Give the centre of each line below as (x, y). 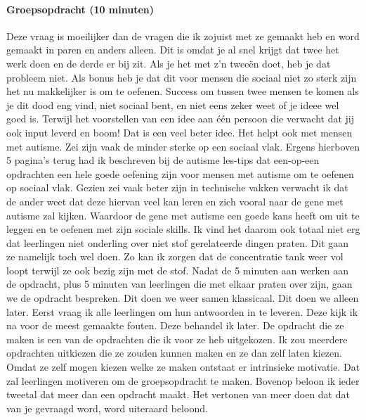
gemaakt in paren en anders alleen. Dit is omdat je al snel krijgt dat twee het (173, 50)
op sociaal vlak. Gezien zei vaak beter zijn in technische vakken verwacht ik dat (177, 187)
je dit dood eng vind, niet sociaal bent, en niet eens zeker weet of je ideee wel (173, 104)
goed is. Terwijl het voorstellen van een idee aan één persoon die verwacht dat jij (181, 119)
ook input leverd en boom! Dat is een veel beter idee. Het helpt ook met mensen (179, 132)
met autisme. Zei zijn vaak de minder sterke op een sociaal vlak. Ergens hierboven (183, 146)
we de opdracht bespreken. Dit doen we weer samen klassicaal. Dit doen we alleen (183, 298)
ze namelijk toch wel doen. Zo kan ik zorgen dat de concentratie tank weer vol (175, 256)
